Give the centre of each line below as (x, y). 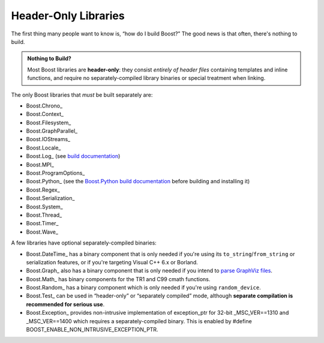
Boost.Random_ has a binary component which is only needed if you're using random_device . (143, 288)
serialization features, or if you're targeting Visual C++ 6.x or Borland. (112, 262)
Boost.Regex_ (43, 190)
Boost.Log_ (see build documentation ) (73, 156)
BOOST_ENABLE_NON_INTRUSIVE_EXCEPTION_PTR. (92, 330)
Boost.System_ (44, 207)
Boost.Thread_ (44, 215)
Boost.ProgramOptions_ (55, 173)
